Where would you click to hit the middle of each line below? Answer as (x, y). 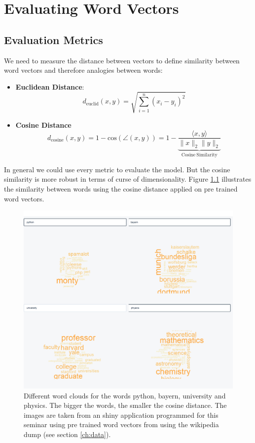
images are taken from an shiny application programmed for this (121, 415)
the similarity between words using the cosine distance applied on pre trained (121, 188)
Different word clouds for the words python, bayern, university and (125, 395)
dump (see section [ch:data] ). (67, 434)
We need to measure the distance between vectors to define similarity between (122, 60)
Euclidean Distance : (50, 86)
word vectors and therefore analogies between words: (83, 70)
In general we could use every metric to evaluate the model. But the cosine (117, 169)
